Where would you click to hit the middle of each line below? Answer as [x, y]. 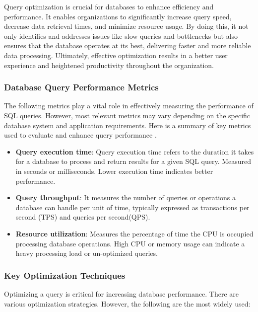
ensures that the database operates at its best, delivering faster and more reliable [128, 45]
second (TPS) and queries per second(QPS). [83, 217]
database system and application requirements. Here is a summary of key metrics [128, 125]
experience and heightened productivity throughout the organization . [109, 65]
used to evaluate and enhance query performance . [80, 135]
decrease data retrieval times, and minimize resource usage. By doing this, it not [126, 26]
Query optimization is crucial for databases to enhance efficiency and [109, 6]
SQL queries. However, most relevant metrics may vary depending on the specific [127, 115]
